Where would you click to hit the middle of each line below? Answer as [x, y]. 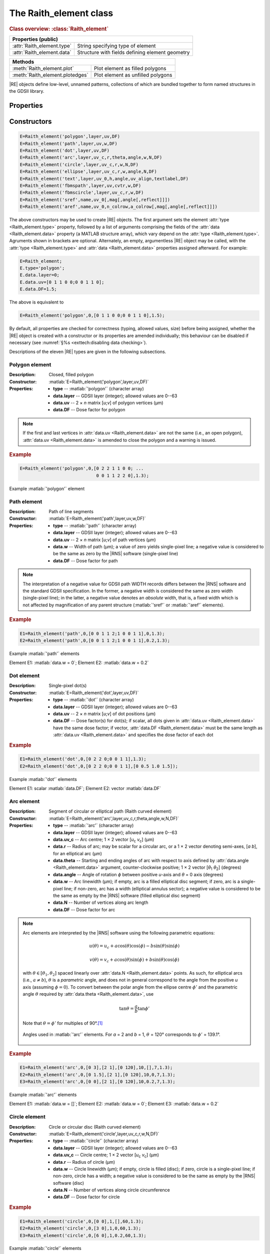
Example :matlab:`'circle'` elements [45, 1248]
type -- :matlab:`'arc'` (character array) [93, 826]
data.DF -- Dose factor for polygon [89, 410]
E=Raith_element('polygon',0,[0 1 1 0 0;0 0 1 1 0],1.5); [92, 316]
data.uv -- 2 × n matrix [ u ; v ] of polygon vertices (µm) [108, 403]
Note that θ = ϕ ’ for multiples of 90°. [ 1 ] [63, 1023]
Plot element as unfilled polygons [133, 75]
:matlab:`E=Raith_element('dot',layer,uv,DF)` [94, 693]
